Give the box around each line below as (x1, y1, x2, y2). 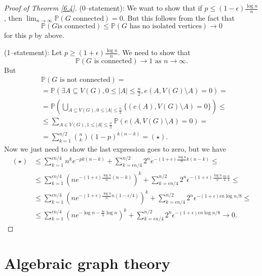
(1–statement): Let (4, 47, 62, 58)
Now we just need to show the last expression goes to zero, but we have (4, 144, 226, 154)
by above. (34, 30, 64, 40)
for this (4, 30, 27, 40)
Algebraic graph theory (4, 253, 170, 273)
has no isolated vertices (129, 23, 202, 30)
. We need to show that (118, 47, 191, 58)
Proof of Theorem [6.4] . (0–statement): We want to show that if (4, 3, 202, 13)
